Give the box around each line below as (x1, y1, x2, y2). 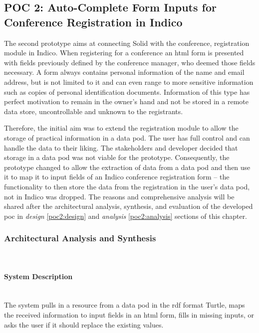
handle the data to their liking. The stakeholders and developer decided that (4, 142, 238, 153)
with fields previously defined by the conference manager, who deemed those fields (4, 57, 256, 67)
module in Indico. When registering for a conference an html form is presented (4, 47, 244, 58)
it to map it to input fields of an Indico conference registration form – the (4, 171, 230, 182)
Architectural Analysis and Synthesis (4, 232, 156, 244)
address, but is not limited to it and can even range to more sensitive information (4, 76, 254, 87)
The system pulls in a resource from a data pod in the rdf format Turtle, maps (4, 300, 245, 310)
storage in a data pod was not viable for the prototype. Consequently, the (4, 152, 230, 163)
